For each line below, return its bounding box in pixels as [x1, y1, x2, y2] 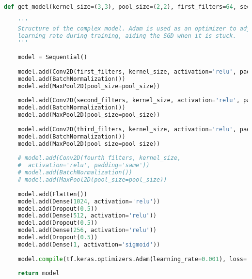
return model [17, 270, 60, 277]
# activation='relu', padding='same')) [17, 162, 150, 169]
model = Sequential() [17, 54, 87, 61]
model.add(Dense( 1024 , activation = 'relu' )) [17, 198, 160, 205]
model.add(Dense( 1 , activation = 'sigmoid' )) [17, 241, 160, 248]
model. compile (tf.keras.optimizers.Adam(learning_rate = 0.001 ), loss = [17, 255, 247, 263]
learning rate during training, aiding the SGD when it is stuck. [17, 32, 236, 39]
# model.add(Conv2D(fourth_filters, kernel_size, [17, 155, 181, 162]
